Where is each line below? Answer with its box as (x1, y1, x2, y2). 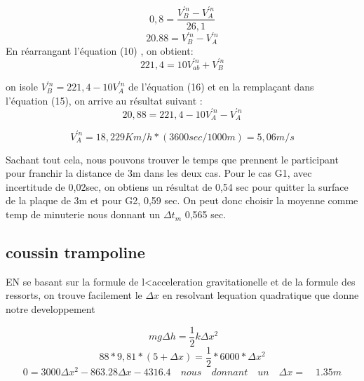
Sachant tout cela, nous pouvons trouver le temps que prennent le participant (6, 152, 339, 166)
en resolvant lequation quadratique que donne (162, 288, 359, 302)
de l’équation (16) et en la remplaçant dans (128, 79, 314, 94)
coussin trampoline (6, 241, 145, 263)
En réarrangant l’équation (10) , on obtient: (6, 43, 194, 58)
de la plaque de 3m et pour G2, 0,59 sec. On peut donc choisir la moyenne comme (6, 193, 358, 208)
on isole (6, 79, 38, 94)
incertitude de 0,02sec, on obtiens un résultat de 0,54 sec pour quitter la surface (6, 179, 349, 194)
